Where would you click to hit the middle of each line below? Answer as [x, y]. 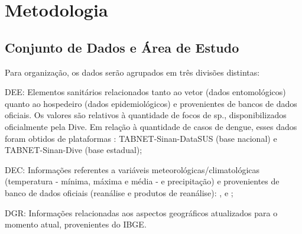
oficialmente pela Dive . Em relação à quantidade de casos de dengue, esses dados [151, 126]
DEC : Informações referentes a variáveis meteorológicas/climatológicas [132, 169]
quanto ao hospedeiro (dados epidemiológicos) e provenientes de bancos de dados [151, 103]
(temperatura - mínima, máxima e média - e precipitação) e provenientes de [142, 181]
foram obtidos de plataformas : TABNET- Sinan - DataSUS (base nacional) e [141, 138]
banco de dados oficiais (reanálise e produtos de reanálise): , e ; [119, 192]
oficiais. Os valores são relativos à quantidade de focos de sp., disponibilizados [146, 115]
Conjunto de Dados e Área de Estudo [122, 47]
